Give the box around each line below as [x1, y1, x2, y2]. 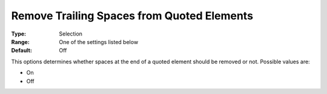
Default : [11, 47, 33, 54]
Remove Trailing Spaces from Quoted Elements [11, 9, 254, 22]
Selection [59, 30, 83, 37]
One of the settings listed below [59, 38, 139, 45]
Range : [11, 38, 30, 45]
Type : [11, 30, 27, 37]
